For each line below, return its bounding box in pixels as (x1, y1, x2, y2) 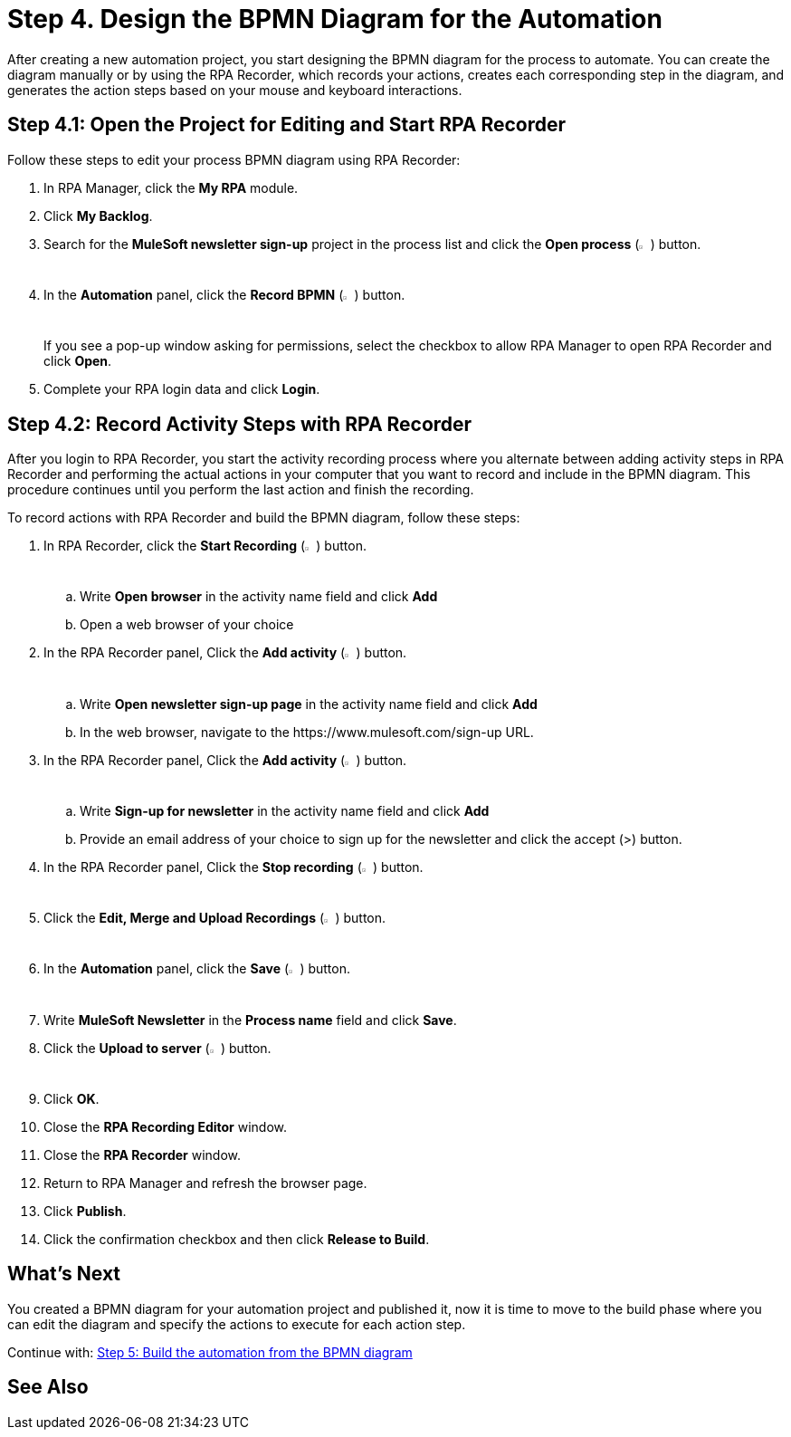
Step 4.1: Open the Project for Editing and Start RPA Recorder (7, 113, 567, 137)
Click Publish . (43, 1202, 127, 1219)
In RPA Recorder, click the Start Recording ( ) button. (43, 537, 367, 553)
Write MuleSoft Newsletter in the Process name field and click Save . (43, 1011, 457, 1028)
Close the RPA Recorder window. (43, 1146, 241, 1163)
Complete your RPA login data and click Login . (43, 381, 320, 398)
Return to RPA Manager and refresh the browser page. (43, 1174, 367, 1191)
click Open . (43, 353, 112, 369)
